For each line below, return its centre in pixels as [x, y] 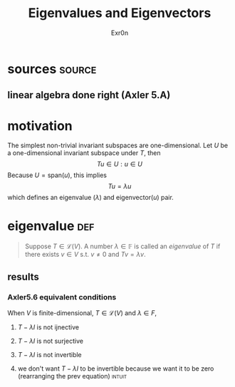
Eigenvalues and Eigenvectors [120, 13]
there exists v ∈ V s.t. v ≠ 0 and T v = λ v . [85, 255]
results [23, 276]
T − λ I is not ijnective [48, 327]
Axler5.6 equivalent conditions [62, 297]
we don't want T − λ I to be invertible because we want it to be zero [116, 369]
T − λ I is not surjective [51, 341]
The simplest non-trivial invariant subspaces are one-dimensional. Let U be [118, 145]
